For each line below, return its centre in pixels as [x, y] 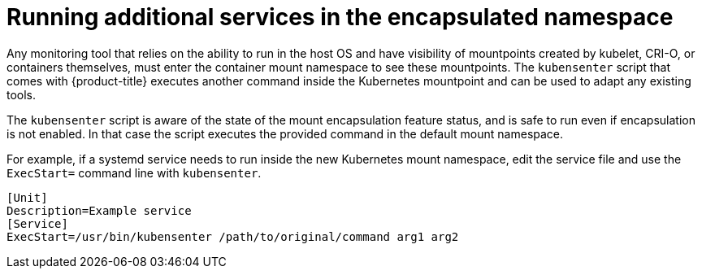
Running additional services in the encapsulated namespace [340, 17]
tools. [22, 94]
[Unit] [27, 197]
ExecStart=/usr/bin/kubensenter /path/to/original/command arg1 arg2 [233, 236]
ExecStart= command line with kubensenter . [134, 172]
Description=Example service [99, 210]
